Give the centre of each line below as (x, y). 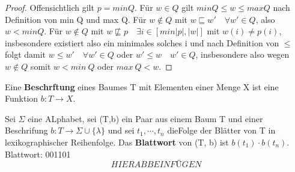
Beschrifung (26, 130)
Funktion (22, 98)
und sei (121, 130)
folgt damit (26, 54)
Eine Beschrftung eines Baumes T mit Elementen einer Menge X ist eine (142, 86)
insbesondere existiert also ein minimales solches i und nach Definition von (142, 42)
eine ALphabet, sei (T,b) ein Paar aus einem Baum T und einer (145, 118)
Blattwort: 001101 (38, 154)
